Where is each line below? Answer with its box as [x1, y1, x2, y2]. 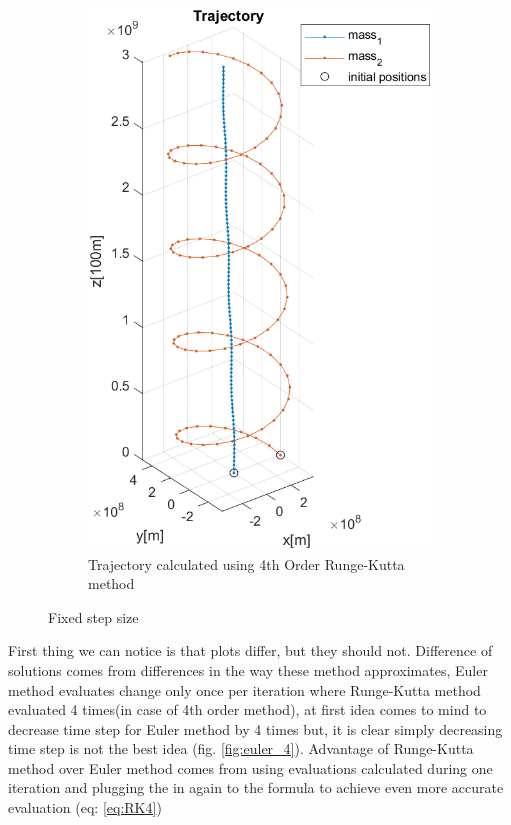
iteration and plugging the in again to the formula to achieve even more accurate [8, 777, 504, 798]
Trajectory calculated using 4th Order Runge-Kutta [88, 553, 405, 574]
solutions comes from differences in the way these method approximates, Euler [8, 659, 488, 680]
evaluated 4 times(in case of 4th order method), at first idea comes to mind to [8, 699, 487, 720]
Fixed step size [48, 606, 139, 627]
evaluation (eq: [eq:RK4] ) [8, 797, 162, 818]
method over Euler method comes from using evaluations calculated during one [8, 757, 493, 778]
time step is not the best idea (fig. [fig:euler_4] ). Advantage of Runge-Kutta [8, 738, 474, 759]
